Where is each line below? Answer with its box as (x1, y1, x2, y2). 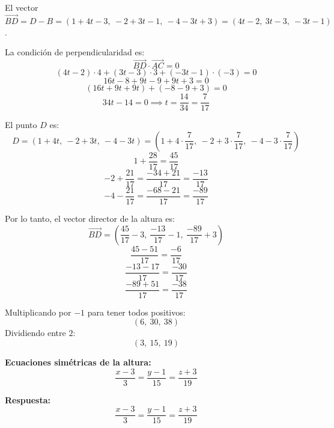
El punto (5, 118, 37, 131)
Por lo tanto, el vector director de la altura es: (5, 212, 175, 225)
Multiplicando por (5, 305, 71, 318)
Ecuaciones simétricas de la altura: (5, 356, 151, 368)
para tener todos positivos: (87, 305, 186, 318)
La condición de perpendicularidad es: (5, 46, 145, 58)
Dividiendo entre (5, 326, 66, 339)
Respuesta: (5, 393, 50, 406)
